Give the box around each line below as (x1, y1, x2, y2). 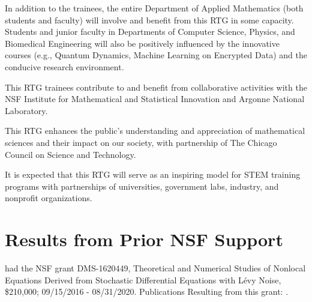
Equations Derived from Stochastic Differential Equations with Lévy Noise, (5, 273, 281, 286)
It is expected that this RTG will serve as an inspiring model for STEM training (5, 168, 301, 181)
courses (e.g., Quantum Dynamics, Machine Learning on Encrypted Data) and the (5, 49, 307, 61)
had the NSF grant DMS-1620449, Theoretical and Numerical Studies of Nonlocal (5, 262, 306, 274)
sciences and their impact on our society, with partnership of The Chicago (5, 136, 277, 148)
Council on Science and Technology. (5, 148, 136, 160)
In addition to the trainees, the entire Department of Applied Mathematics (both (5, 2, 304, 14)
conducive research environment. (5, 60, 124, 73)
